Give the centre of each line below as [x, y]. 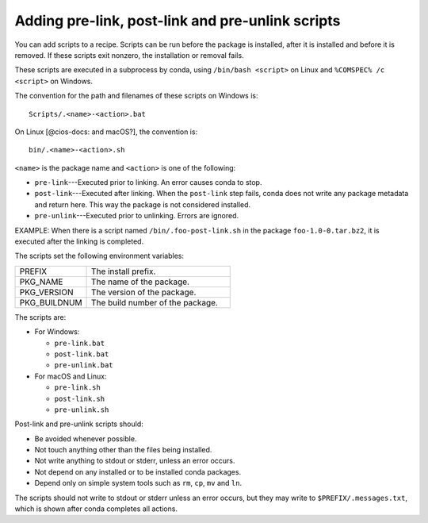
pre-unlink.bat [84, 365]
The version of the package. [144, 292]
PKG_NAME [41, 282]
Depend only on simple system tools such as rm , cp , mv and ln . [138, 483]
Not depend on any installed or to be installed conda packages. [138, 471]
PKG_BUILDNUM [51, 302]
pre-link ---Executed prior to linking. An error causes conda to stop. [148, 183]
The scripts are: [40, 317]
